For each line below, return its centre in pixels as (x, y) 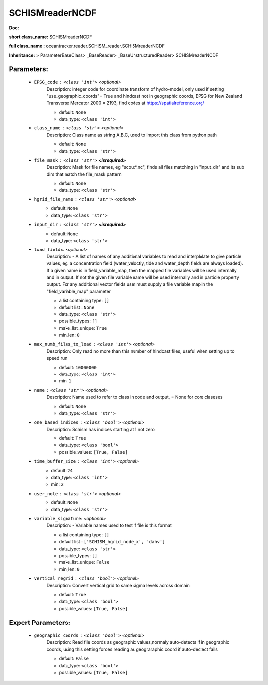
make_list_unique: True (83, 328)
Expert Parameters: (40, 623)
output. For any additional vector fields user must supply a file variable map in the (130, 284)
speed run (57, 358)
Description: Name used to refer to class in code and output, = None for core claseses (134, 397)
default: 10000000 (78, 367)
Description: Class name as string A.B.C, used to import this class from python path (132, 135)
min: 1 (65, 381)
